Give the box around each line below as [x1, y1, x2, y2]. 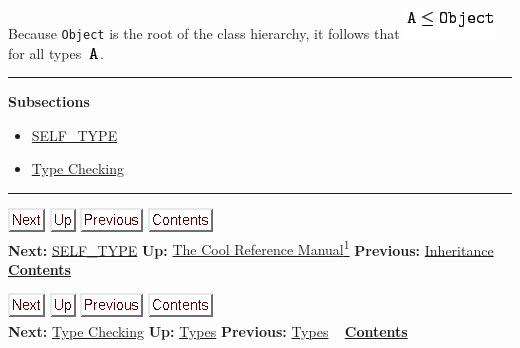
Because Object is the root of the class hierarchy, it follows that [8, 23, 400, 43]
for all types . [8, 42, 104, 63]
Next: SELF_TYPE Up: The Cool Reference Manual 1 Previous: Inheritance [8, 236, 494, 260]
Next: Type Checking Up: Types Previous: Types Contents [8, 321, 408, 342]
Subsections [8, 91, 90, 112]
